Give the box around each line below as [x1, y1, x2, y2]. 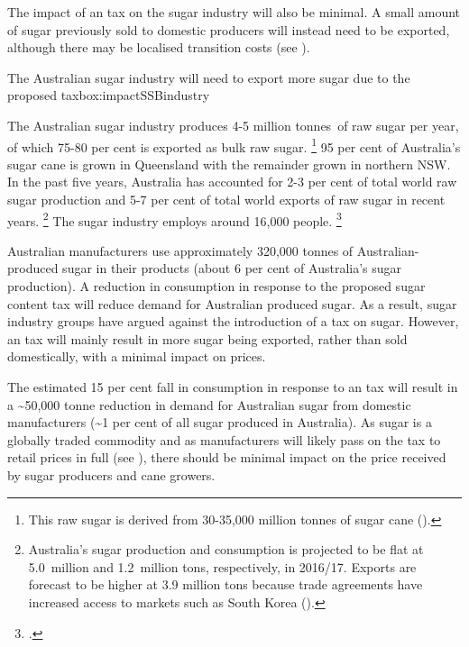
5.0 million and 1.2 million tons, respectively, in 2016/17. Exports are [28, 557, 417, 576]
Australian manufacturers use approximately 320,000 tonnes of [7, 241, 354, 260]
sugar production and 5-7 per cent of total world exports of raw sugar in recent [7, 190, 446, 208]
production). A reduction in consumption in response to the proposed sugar [7, 277, 426, 296]
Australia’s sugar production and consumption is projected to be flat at [28, 540, 424, 559]
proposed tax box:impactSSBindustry [7, 86, 210, 105]
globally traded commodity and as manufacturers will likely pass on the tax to [7, 430, 441, 449]
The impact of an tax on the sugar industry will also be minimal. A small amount [7, 3, 461, 21]
